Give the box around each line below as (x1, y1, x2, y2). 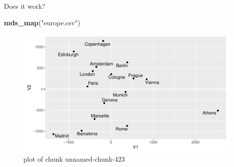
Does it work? (4, 1, 45, 11)
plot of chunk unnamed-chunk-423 (23, 154, 125, 164)
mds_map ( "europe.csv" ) (4, 17, 80, 27)
